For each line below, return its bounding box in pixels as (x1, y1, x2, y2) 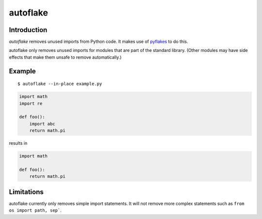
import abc (29, 121, 55, 126)
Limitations (9, 187, 44, 196)
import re (19, 101, 43, 106)
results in (9, 140, 28, 146)
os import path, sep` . (9, 207, 62, 213)
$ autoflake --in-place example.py (17, 81, 102, 87)
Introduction (9, 26, 48, 34)
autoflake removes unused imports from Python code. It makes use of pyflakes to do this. (9, 39, 188, 45)
